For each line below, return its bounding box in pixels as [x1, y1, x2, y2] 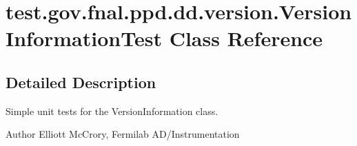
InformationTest [6, 24, 162, 52]
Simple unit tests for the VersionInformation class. [6, 103, 218, 118]
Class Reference [169, 24, 323, 52]
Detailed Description [6, 71, 156, 92]
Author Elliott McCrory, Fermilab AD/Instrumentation [6, 127, 240, 141]
